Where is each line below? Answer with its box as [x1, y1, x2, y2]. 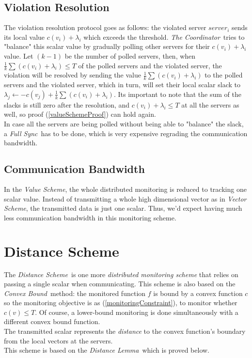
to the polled [205, 70, 243, 80]
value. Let [4, 50, 33, 61]
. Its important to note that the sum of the [113, 89, 241, 99]
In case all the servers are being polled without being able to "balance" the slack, [4, 119, 244, 129]
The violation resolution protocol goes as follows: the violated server [4, 22, 206, 32]
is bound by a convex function [153, 288, 243, 298]
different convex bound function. [4, 316, 100, 327]
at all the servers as [181, 99, 239, 109]
